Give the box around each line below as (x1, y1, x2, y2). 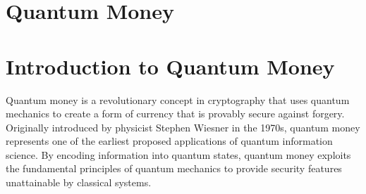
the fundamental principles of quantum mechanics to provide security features (6, 161, 342, 176)
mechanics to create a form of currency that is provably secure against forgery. (6, 106, 345, 121)
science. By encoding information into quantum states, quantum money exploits (6, 147, 351, 162)
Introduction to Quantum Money (6, 51, 335, 80)
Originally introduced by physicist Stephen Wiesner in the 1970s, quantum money (6, 119, 360, 134)
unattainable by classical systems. (6, 175, 152, 190)
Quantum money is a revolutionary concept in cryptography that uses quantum (6, 92, 350, 107)
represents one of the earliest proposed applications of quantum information (6, 134, 333, 148)
